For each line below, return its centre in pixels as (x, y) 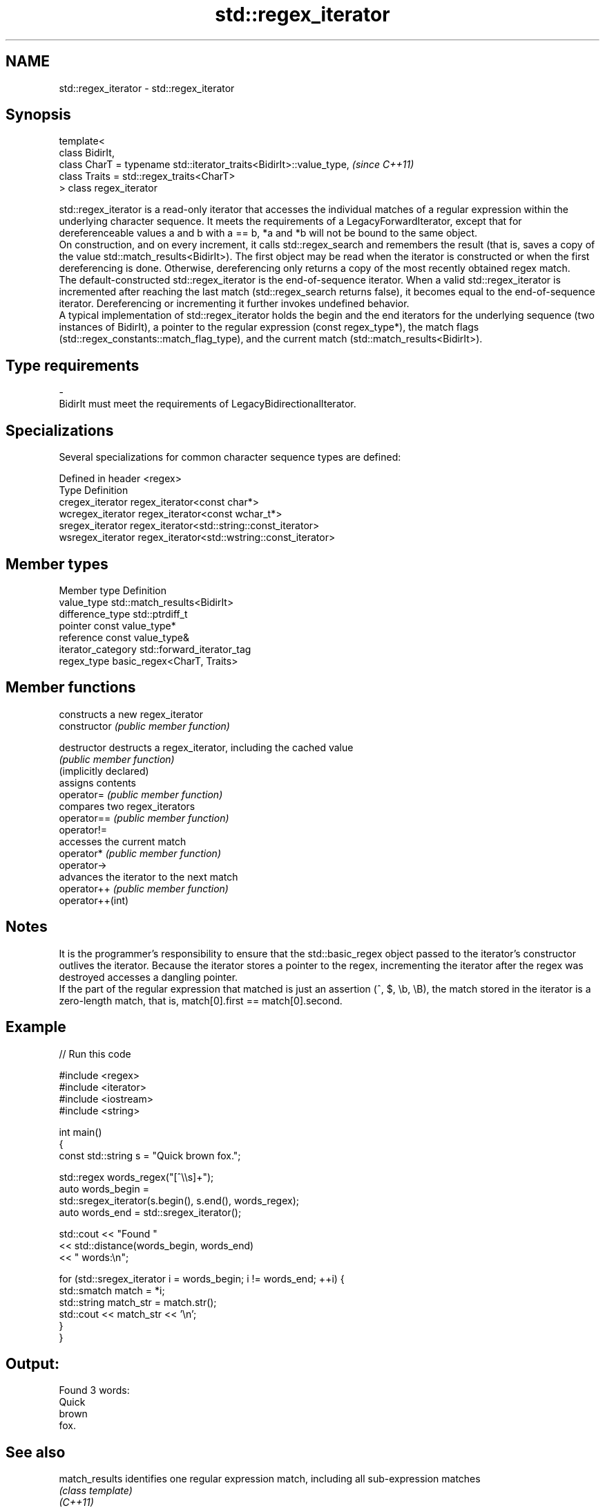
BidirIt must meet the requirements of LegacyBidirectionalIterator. (208, 404)
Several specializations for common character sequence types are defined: (230, 457)
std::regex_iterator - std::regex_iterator (147, 88)
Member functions (71, 688)
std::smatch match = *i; (112, 1290)
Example (36, 1027)
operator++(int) (94, 900)
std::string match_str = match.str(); (138, 1302)
